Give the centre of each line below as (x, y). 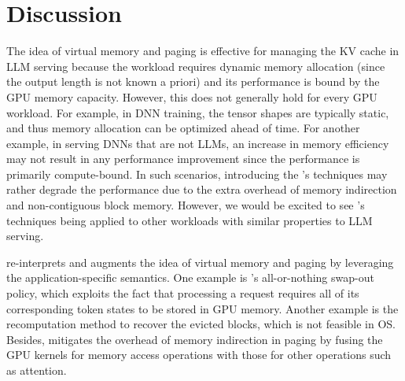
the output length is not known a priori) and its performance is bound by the (193, 81)
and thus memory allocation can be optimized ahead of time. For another (183, 128)
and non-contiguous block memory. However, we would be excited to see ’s (186, 205)
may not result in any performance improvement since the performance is (183, 159)
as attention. (37, 370)
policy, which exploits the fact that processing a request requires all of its (183, 293)
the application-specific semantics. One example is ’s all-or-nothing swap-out (190, 277)
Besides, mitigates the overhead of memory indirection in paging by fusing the (195, 339)
